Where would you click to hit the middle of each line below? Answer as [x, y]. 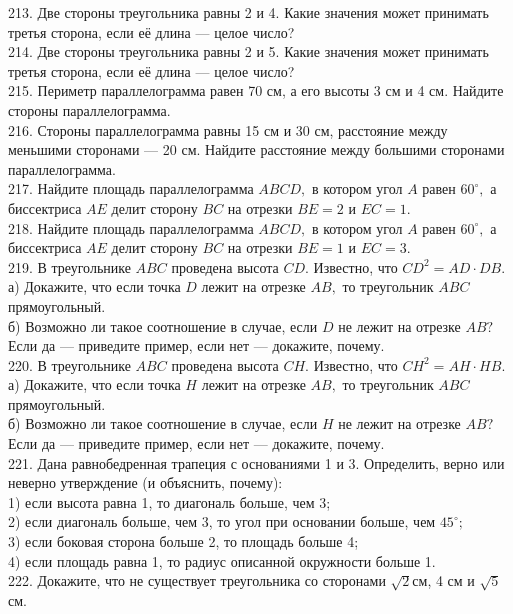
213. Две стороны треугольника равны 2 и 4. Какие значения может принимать [248, 12]
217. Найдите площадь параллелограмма [131, 188]
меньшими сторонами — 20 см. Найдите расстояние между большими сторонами [256, 149]
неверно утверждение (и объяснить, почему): [145, 482]
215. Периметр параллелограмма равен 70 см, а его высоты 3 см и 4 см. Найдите [256, 90]
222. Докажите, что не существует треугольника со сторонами [197, 580]
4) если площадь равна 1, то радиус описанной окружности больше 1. [222, 560]
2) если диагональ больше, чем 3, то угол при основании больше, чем [222, 521]
